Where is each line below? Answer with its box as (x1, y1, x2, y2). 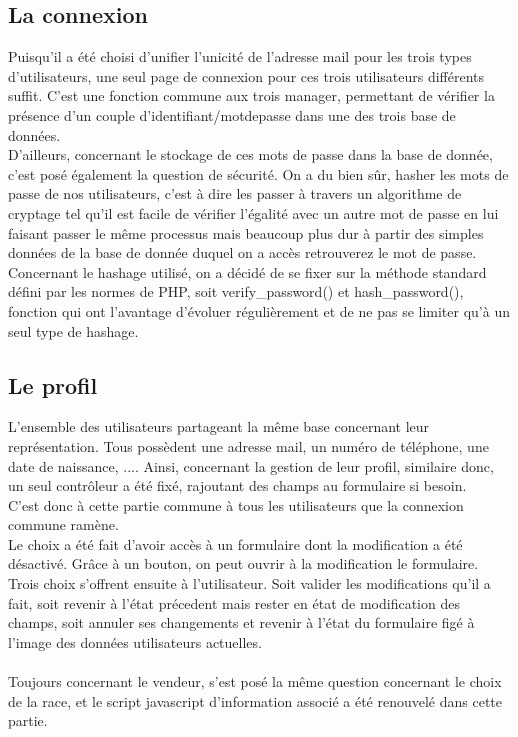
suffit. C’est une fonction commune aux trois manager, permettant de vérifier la (8, 85, 495, 106)
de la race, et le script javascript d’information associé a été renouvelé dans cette (8, 690, 503, 711)
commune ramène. (8, 514, 119, 535)
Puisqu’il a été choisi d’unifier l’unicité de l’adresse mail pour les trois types (8, 46, 472, 67)
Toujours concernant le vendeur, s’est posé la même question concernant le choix (8, 671, 502, 692)
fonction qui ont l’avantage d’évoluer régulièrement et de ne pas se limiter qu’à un (8, 300, 510, 321)
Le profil (8, 369, 98, 400)
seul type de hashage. (8, 320, 139, 341)
